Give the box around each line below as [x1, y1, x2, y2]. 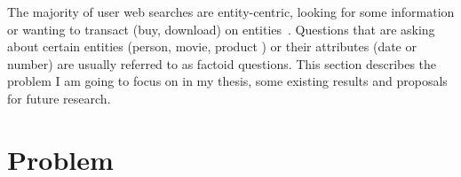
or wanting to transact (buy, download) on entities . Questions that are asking [7, 19, 435, 38]
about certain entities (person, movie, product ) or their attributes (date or [7, 37, 417, 56]
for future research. [7, 88, 111, 107]
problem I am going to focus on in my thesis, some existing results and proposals [7, 72, 448, 90]
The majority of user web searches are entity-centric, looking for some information [7, 3, 455, 20]
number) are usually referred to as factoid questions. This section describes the [7, 54, 437, 73]
